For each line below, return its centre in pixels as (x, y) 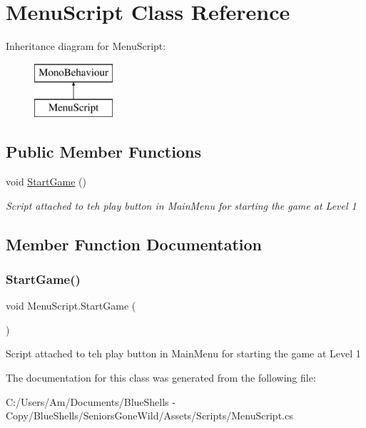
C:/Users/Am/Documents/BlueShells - (91, 401)
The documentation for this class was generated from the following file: (161, 378)
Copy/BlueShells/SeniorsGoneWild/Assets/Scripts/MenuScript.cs (149, 416)
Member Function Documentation (134, 244)
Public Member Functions (103, 152)
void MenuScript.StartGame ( (71, 306)
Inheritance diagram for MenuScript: (86, 46)
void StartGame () (46, 182)
